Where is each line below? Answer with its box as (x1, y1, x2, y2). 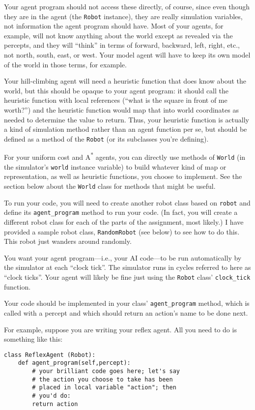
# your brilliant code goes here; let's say (32, 368, 180, 375)
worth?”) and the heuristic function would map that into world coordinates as (4, 105, 239, 115)
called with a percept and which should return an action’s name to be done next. (4, 307, 248, 318)
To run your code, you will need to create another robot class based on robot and (4, 197, 251, 207)
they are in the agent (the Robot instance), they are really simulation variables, (4, 11, 243, 21)
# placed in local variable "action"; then (32, 384, 176, 391)
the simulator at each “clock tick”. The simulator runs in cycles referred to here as (4, 262, 251, 272)
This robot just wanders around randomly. (4, 236, 132, 246)
